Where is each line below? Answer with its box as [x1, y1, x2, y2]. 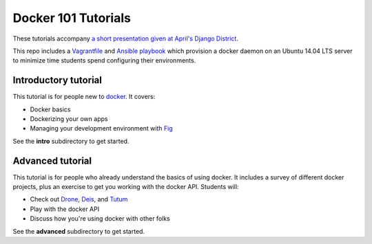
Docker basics [30, 105, 71, 113]
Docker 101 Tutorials [12, 10, 131, 25]
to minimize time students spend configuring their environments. [12, 56, 196, 65]
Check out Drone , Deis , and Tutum [30, 195, 128, 203]
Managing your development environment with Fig [30, 124, 173, 133]
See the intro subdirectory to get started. [12, 137, 130, 145]
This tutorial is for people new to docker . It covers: [12, 93, 156, 101]
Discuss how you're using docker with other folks [30, 214, 170, 223]
